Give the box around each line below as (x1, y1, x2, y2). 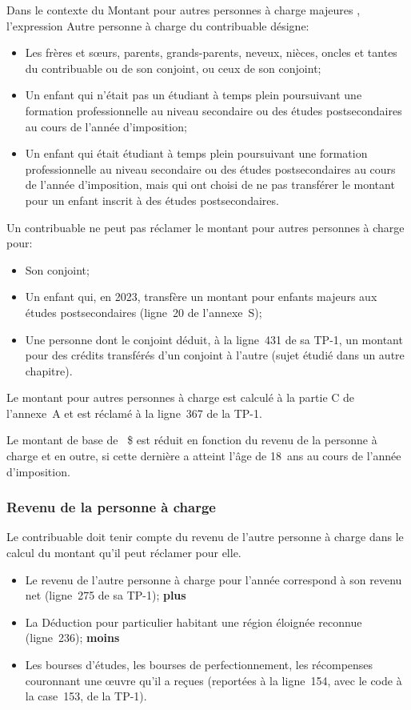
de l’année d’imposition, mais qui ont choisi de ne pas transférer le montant (25, 176, 395, 193)
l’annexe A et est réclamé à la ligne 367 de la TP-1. (6, 404, 262, 421)
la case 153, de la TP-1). (25, 688, 147, 704)
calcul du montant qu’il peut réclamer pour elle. (6, 544, 241, 561)
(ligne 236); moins (25, 629, 120, 646)
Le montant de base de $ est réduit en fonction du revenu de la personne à (6, 431, 377, 448)
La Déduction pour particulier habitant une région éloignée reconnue (25, 613, 362, 630)
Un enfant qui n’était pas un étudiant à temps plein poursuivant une (25, 86, 362, 103)
